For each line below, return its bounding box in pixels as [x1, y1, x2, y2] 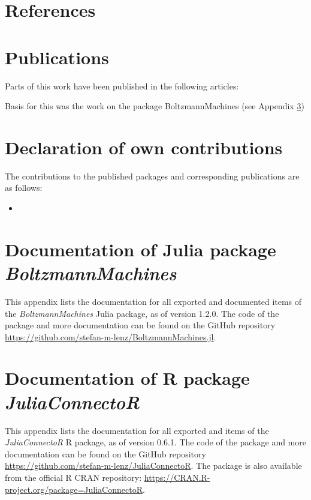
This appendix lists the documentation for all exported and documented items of [5, 295, 302, 307]
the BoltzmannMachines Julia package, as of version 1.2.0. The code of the [5, 307, 279, 319]
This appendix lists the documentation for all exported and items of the [5, 424, 269, 436]
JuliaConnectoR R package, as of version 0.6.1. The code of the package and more [5, 436, 306, 448]
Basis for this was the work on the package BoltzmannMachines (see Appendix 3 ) [5, 100, 304, 112]
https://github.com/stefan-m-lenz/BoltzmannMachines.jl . [5, 330, 216, 343]
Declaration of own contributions [5, 134, 283, 159]
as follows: [5, 181, 43, 194]
